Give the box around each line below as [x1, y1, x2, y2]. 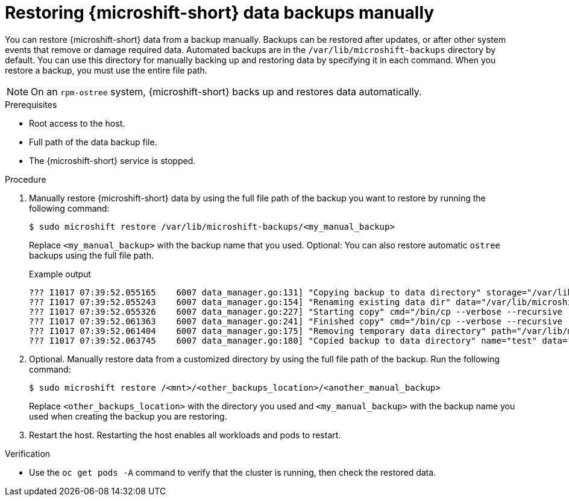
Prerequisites [5, 99, 57, 110]
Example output [29, 268, 91, 279]
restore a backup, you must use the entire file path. [5, 65, 207, 75]
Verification [5, 448, 51, 459]
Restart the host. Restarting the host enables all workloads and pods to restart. [29, 429, 341, 440]
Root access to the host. [29, 118, 125, 128]
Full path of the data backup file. [29, 136, 157, 147]
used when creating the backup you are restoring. [29, 411, 227, 421]
